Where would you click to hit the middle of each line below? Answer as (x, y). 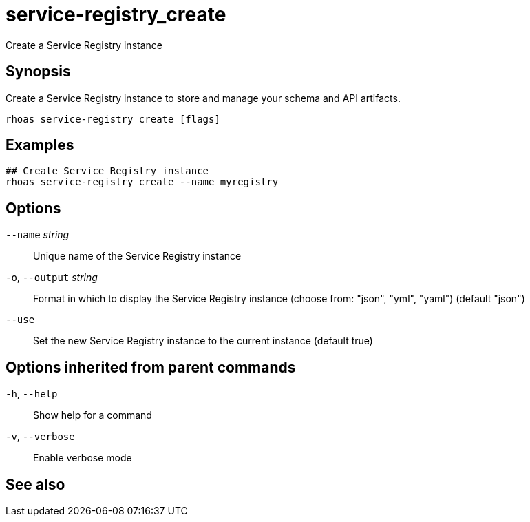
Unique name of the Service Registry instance (137, 256)
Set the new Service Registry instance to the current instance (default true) (203, 341)
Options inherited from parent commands (151, 367)
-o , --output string (52, 278)
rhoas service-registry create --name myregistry (142, 182)
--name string (38, 235)
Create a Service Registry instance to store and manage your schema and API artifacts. (203, 98)
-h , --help (32, 394)
